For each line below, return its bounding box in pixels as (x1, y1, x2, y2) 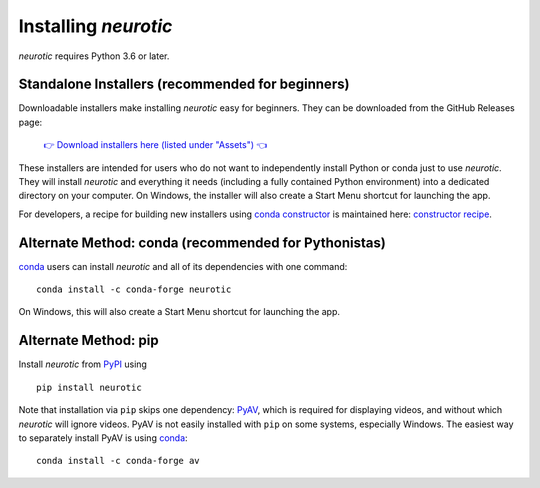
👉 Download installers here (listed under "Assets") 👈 (43, 139, 268, 151)
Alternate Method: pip (18, 332, 159, 349)
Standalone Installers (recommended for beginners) (18, 76, 350, 93)
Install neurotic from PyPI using (18, 358, 147, 370)
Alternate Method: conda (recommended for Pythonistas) (18, 234, 387, 251)
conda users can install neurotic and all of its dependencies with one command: (18, 260, 348, 272)
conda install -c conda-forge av (36, 455, 200, 467)
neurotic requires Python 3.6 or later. (18, 50, 170, 62)
